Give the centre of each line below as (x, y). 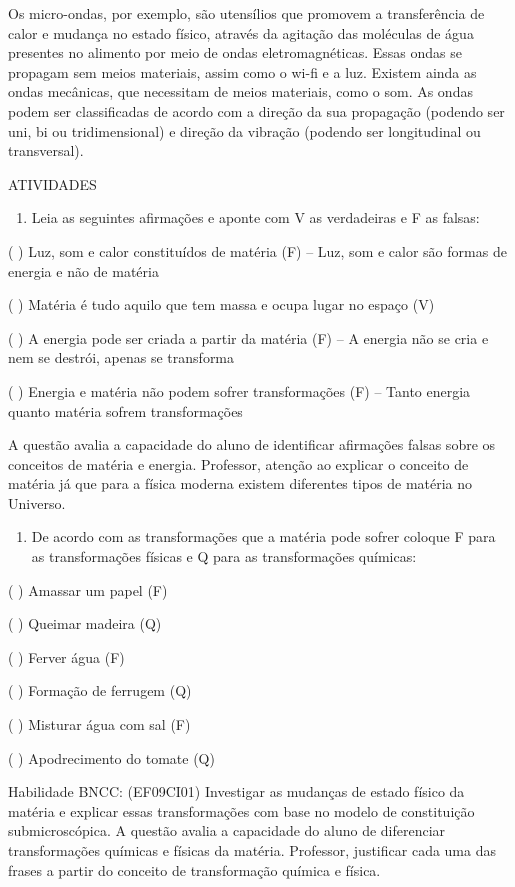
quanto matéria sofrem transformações (125, 410)
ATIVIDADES (52, 183)
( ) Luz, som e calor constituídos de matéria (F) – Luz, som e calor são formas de (257, 250)
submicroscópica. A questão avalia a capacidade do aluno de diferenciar (227, 830)
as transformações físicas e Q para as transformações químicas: (224, 556)
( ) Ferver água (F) (66, 656)
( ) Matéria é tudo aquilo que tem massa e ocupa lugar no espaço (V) (221, 304)
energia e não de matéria (83, 270)
